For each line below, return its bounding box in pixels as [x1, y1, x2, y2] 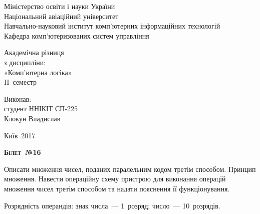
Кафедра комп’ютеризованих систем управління [4, 30, 149, 41]
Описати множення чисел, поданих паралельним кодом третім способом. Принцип [4, 163, 256, 174]
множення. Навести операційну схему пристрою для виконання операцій [4, 173, 226, 184]
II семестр [4, 77, 37, 87]
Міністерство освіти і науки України [4, 1, 115, 11]
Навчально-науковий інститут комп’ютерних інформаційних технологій [4, 21, 220, 31]
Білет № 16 [4, 147, 41, 157]
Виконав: [4, 93, 32, 104]
